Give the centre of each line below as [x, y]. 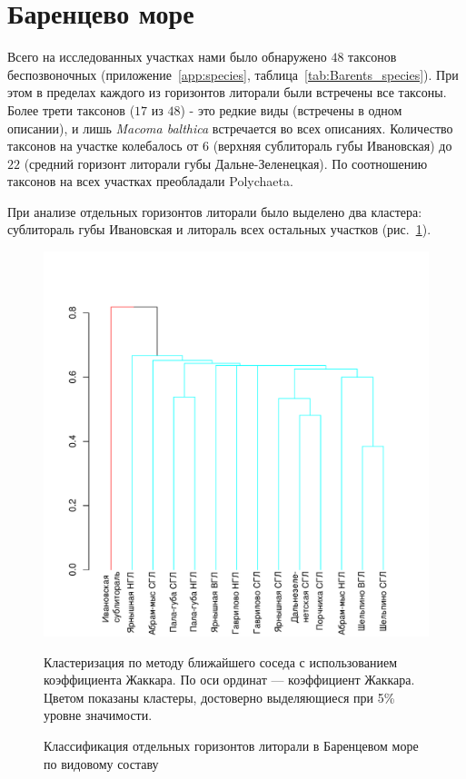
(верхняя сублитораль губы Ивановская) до [332, 146]
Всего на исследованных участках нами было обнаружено [167, 57]
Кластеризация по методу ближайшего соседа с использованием [221, 661]
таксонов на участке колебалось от [103, 146]
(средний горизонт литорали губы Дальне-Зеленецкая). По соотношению [226, 163]
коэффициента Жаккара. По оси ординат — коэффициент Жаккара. [229, 680]
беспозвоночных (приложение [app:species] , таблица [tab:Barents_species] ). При [233, 74]
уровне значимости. [98, 715]
